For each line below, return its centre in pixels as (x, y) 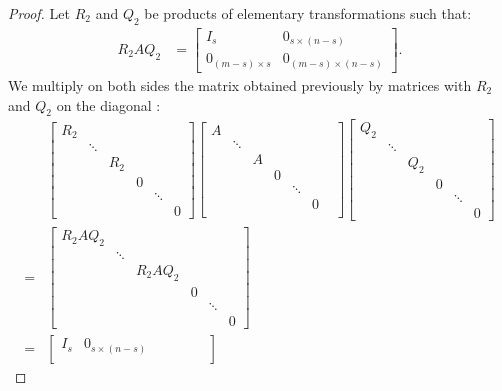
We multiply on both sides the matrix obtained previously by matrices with (240, 84)
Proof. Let (39, 13)
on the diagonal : (108, 104)
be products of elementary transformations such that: (308, 13)
